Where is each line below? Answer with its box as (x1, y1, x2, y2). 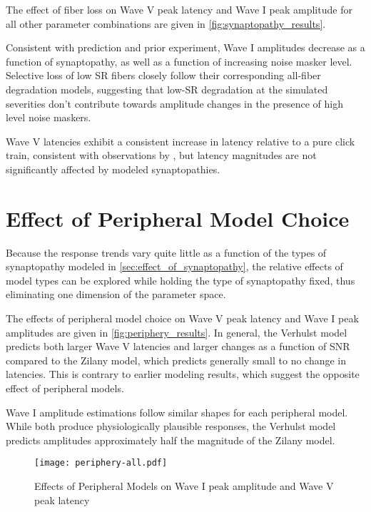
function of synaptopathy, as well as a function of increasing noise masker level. (6, 53, 352, 68)
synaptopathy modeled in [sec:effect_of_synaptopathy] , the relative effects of (6, 259, 343, 274)
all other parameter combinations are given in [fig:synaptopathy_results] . (6, 16, 326, 31)
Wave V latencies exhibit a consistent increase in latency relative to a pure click (6, 133, 355, 148)
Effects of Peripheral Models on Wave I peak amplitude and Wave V (34, 478, 334, 493)
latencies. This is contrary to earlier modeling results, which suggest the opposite (6, 367, 360, 382)
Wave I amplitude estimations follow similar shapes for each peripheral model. (6, 404, 348, 419)
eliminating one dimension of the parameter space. (6, 287, 226, 302)
